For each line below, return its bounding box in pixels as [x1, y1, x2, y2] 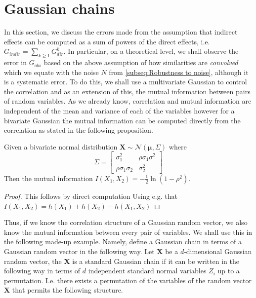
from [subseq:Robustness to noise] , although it [109, 67, 249, 77]
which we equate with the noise [4, 67, 99, 77]
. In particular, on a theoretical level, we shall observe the [63, 46, 239, 56]
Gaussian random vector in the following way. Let [4, 246, 155, 256]
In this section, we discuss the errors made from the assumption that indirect [4, 27, 238, 37]
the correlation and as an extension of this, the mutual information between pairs [4, 86, 251, 96]
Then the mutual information [4, 173, 93, 183]
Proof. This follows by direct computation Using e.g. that [4, 190, 177, 201]
